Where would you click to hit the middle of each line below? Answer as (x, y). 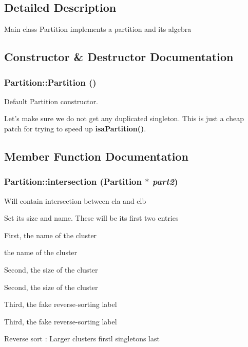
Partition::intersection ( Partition (73, 181)
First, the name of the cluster (51, 235)
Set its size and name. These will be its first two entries (91, 218)
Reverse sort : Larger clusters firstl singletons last (82, 339)
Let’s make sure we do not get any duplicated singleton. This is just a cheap (124, 118)
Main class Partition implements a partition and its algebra (98, 29)
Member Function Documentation (97, 156)
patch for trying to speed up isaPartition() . (75, 128)
